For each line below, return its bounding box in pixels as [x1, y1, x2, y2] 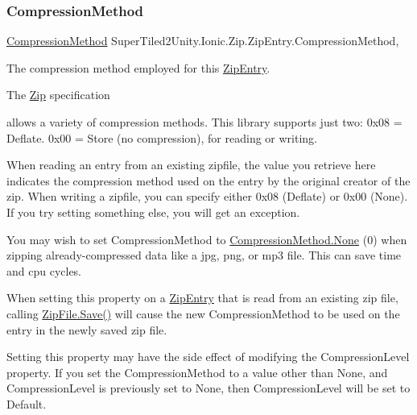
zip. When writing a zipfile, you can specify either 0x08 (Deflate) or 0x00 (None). [6, 188, 408, 205]
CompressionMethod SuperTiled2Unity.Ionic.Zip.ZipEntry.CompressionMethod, [6, 32, 399, 49]
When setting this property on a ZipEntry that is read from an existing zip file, [6, 289, 398, 306]
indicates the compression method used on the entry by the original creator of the [6, 172, 411, 189]
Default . [6, 395, 47, 412]
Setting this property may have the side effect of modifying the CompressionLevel [6, 348, 410, 365]
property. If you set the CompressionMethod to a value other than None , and [6, 363, 388, 380]
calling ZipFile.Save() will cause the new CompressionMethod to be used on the [6, 305, 400, 322]
